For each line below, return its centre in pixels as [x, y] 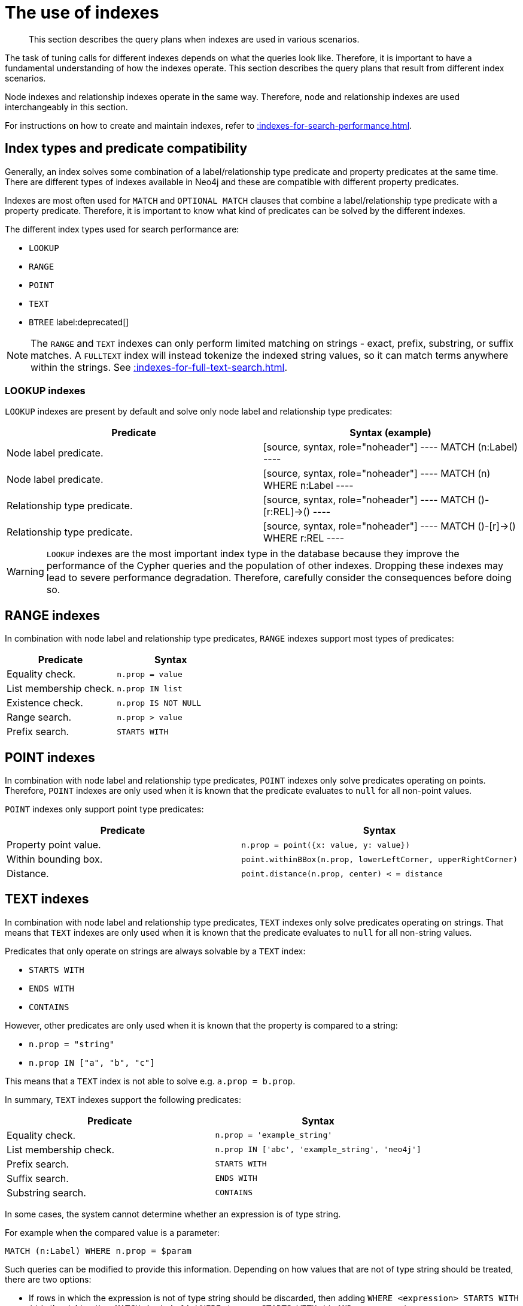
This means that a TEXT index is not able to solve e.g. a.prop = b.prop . [150, 1081]
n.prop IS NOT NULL [159, 703]
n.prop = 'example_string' [274, 1135]
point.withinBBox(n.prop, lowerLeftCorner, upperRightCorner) [379, 859]
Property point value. [54, 845]
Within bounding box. [55, 859]
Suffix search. [38, 1178]
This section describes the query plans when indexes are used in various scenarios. [194, 39]
